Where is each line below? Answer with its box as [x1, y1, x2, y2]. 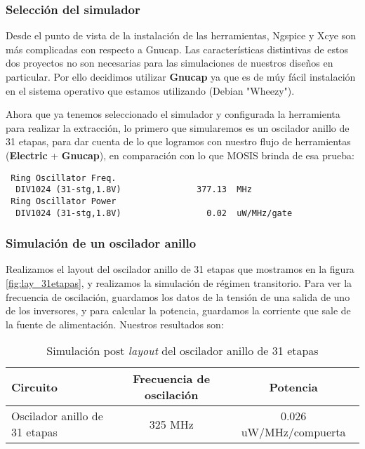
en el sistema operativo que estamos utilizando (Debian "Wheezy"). [6, 83, 295, 98]
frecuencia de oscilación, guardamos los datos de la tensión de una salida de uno [6, 289, 350, 304]
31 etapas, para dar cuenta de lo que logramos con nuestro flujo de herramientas [6, 134, 351, 149]
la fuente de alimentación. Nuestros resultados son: [6, 316, 224, 331]
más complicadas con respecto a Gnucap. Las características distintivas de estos [6, 41, 348, 56]
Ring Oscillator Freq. [11, 173, 117, 183]
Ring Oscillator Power [11, 196, 117, 206]
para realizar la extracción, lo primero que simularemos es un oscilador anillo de [6, 120, 350, 135]
